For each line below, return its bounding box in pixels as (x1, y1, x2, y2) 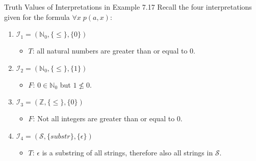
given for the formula (4, 11, 70, 22)
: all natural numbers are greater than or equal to (32, 45, 188, 56)
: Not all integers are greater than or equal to (33, 113, 175, 124)
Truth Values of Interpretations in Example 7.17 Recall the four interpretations (4, 2, 252, 12)
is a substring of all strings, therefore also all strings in (42, 147, 213, 157)
